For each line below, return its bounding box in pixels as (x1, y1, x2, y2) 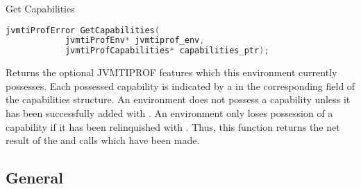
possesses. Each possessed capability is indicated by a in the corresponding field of (6, 78, 355, 93)
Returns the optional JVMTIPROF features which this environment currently (6, 65, 337, 80)
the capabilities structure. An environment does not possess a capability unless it (6, 92, 351, 107)
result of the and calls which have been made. (6, 133, 200, 147)
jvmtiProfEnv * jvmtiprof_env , (65, 35, 205, 46)
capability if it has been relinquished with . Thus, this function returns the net (6, 119, 340, 134)
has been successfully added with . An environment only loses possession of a (6, 106, 333, 120)
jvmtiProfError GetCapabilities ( (6, 25, 160, 35)
